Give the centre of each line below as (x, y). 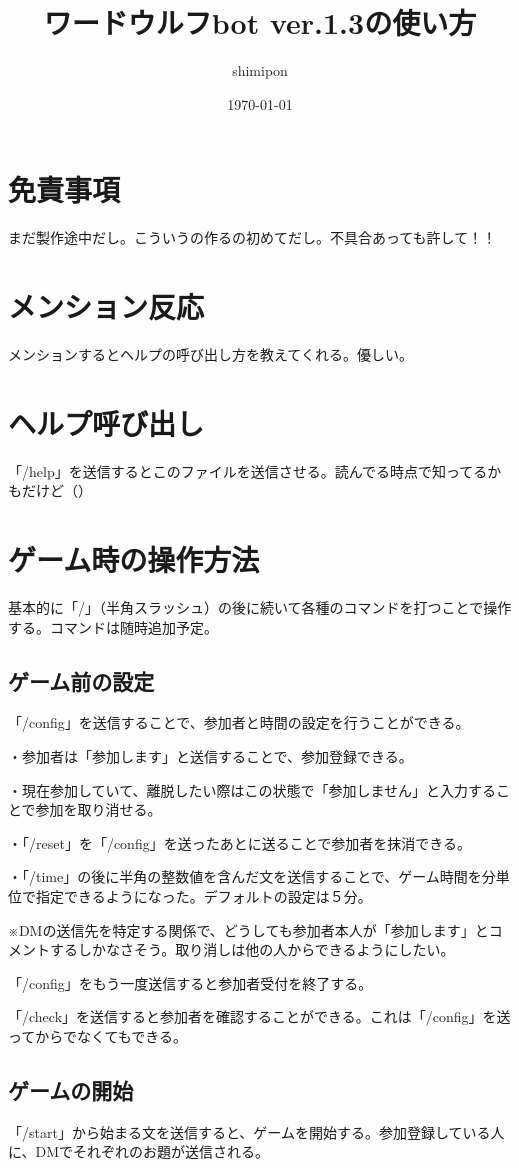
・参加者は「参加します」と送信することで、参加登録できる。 (210, 755)
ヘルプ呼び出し (106, 422)
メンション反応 (106, 306)
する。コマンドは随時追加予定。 (113, 626)
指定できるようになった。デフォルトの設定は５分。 (203, 895)
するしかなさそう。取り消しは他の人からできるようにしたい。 (252, 949)
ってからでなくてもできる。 (97, 1035)
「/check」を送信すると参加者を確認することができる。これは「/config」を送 (259, 1016)
